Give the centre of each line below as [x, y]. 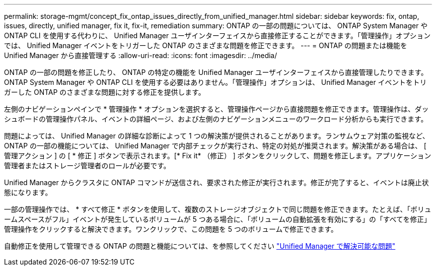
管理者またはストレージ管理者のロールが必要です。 [87, 166]
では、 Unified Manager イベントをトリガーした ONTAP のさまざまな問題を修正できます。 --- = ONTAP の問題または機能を [206, 45]
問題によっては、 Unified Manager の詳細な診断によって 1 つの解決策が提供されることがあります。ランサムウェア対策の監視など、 [217, 136]
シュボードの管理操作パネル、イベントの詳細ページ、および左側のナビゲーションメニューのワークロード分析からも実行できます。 [216, 119]
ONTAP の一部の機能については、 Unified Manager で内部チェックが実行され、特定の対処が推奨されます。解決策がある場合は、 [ [215, 146]
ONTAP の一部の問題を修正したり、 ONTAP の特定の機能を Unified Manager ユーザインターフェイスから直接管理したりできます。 [216, 72]
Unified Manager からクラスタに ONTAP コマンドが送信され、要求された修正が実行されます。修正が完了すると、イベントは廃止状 [217, 182]
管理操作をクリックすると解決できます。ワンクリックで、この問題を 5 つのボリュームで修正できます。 [171, 229]
